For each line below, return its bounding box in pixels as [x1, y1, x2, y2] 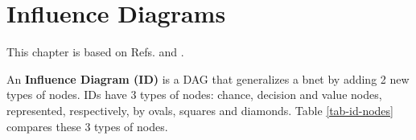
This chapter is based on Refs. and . [6, 43, 184, 60]
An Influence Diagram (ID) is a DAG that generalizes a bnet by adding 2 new [6, 70, 410, 87]
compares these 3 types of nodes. [6, 117, 168, 134]
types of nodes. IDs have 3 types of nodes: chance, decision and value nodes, [6, 86, 382, 103]
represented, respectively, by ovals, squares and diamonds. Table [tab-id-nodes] [6, 101, 393, 118]
